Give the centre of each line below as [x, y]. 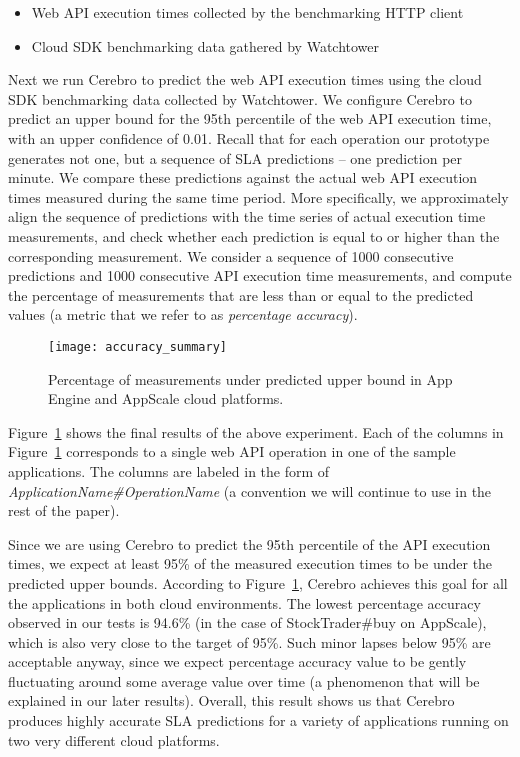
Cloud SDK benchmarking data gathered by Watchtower [205, 45]
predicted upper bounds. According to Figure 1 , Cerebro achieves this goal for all [258, 582]
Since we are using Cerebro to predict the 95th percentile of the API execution [249, 543]
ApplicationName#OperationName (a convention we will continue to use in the [250, 490]
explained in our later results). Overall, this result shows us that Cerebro [231, 700]
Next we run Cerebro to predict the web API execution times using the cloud [245, 79]
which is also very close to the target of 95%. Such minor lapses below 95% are [249, 641]
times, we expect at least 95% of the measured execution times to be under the [250, 563]
